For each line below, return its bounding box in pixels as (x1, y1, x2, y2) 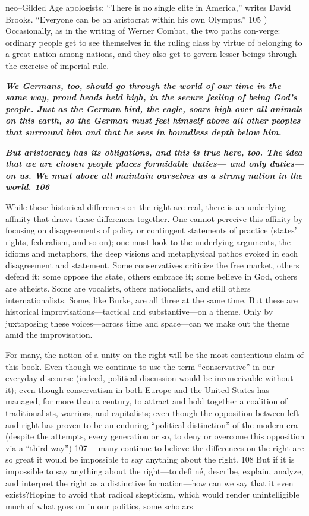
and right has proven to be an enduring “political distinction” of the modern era (5, 418, 298, 430)
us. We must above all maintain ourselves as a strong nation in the (19, 169, 303, 181)
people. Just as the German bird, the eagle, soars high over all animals (5, 102, 303, 115)
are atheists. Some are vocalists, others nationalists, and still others (5, 282, 251, 295)
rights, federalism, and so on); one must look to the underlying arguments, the (5, 235, 291, 248)
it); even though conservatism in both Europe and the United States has (5, 383, 269, 395)
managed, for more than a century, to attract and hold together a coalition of (5, 395, 288, 407)
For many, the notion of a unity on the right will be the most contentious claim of (5, 349, 304, 361)
